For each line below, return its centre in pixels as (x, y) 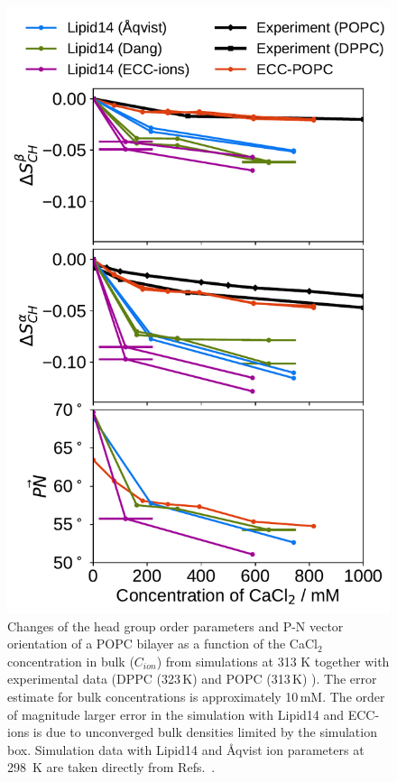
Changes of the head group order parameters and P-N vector (175, 626)
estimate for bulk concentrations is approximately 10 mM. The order (196, 697)
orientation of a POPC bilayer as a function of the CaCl (162, 644)
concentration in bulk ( (71, 661)
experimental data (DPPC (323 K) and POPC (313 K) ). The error (192, 679)
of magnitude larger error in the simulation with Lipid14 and (176, 714)
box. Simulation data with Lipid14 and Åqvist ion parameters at (186, 749)
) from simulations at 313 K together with (273, 661)
